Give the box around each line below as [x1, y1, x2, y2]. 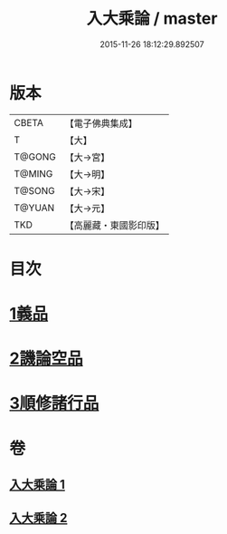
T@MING [14, 167, 53, 180]
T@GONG [14, 150, 56, 163]
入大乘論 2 [9, 510, 68, 526]
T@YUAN [14, 201, 55, 214]
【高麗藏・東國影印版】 [64, 218, 165, 231]
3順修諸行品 [9, 393, 99, 413]
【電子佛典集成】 [64, 117, 137, 130]
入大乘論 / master [86, 8, 218, 29]
